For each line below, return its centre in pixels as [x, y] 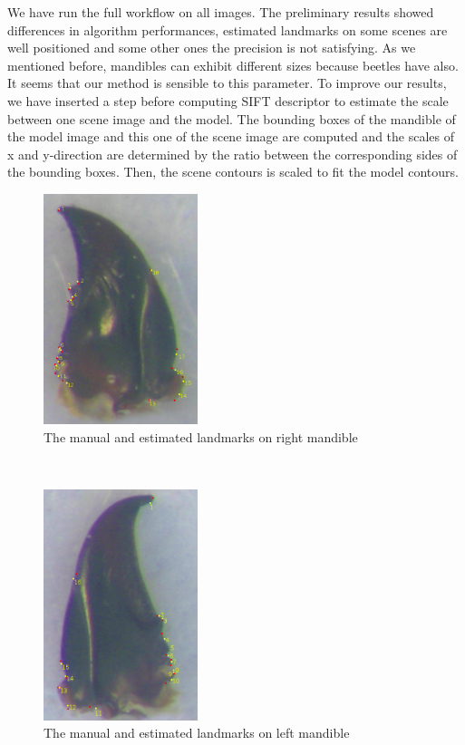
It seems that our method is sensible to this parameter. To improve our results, [227, 83]
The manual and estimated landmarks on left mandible [197, 733]
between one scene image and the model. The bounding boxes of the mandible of [232, 118]
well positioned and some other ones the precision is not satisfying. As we [212, 48]
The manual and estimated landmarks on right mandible [201, 436]
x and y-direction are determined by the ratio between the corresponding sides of [232, 154]
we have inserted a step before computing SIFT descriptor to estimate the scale [228, 100]
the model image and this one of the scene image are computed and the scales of [231, 136]
